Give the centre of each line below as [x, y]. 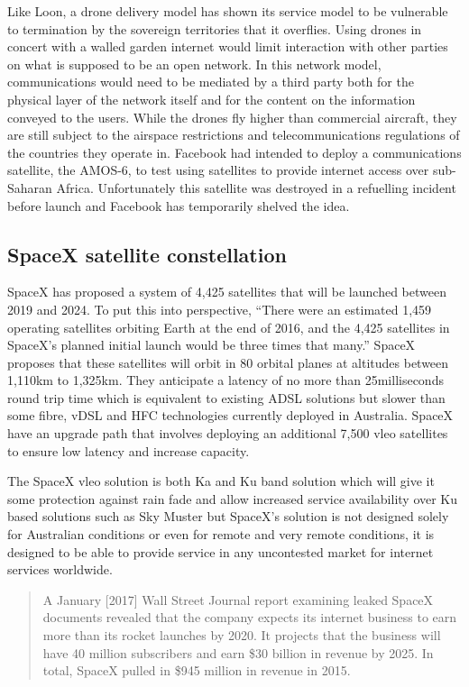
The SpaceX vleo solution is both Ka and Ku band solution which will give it [221, 481]
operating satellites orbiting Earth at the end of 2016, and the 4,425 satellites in [229, 327]
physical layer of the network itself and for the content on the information [212, 99]
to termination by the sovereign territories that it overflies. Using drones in [215, 28]
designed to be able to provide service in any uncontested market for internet [221, 551]
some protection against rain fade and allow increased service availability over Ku [233, 498]
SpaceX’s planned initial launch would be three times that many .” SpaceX [212, 345]
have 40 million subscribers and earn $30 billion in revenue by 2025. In [238, 652]
